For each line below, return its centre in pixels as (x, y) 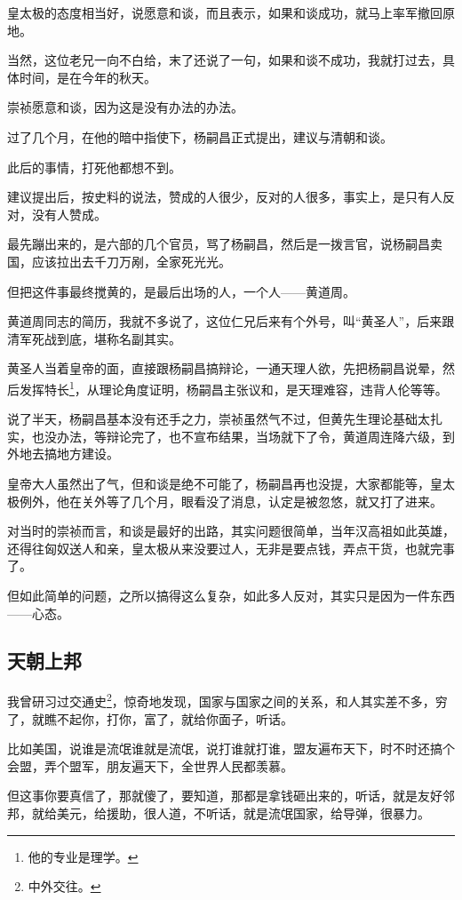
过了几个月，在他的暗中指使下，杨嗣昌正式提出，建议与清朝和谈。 (200, 136)
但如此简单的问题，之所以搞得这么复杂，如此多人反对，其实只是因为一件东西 (231, 595)
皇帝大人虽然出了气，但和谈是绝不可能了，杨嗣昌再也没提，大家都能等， (219, 483)
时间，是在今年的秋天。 (88, 77)
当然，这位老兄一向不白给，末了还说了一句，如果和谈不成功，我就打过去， (225, 60)
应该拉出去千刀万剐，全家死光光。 (131, 261)
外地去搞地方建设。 (63, 454)
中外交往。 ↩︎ (64, 886)
